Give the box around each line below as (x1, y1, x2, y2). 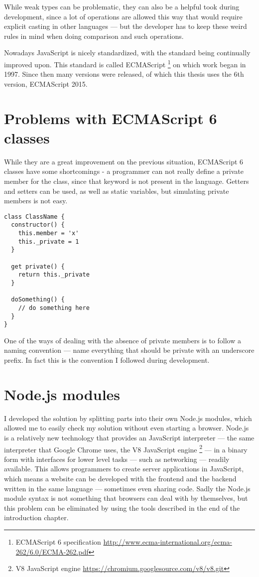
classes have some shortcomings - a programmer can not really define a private (4, 166, 244, 176)
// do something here (18, 304, 90, 311)
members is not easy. (4, 195, 68, 206)
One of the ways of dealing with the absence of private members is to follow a (4, 335, 241, 345)
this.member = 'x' (18, 230, 79, 237)
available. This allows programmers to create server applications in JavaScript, (4, 463, 244, 474)
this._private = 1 (18, 238, 79, 245)
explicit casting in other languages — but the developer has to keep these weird (4, 21, 247, 31)
